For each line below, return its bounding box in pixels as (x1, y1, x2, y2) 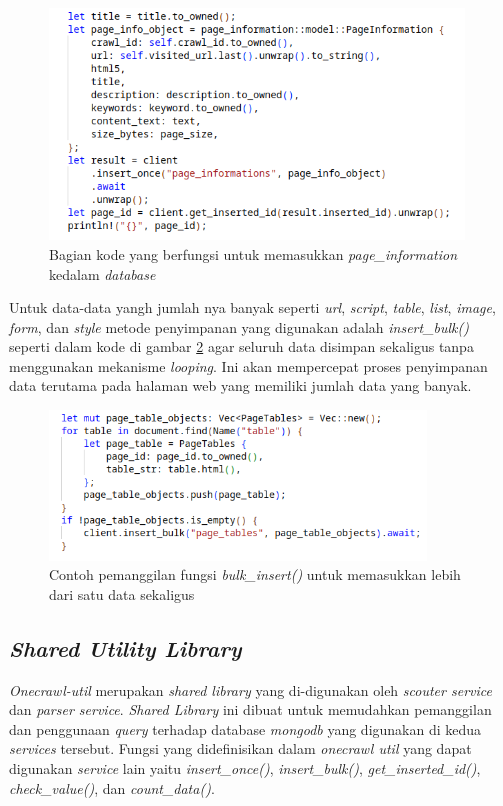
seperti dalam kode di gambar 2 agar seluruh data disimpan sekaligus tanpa (9, 336, 474, 357)
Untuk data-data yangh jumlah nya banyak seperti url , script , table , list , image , (9, 297, 496, 318)
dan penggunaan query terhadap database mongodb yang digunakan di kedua (9, 718, 482, 739)
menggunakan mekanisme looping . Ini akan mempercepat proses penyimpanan (9, 355, 488, 376)
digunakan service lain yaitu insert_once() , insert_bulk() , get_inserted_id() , (9, 757, 481, 778)
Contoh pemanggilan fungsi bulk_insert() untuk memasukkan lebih (49, 564, 461, 585)
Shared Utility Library (9, 632, 242, 663)
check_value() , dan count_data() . (9, 777, 215, 798)
